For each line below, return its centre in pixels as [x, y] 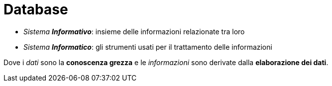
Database [36, 9]
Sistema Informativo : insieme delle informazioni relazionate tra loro [134, 31]
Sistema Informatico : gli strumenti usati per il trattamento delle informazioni [148, 47]
